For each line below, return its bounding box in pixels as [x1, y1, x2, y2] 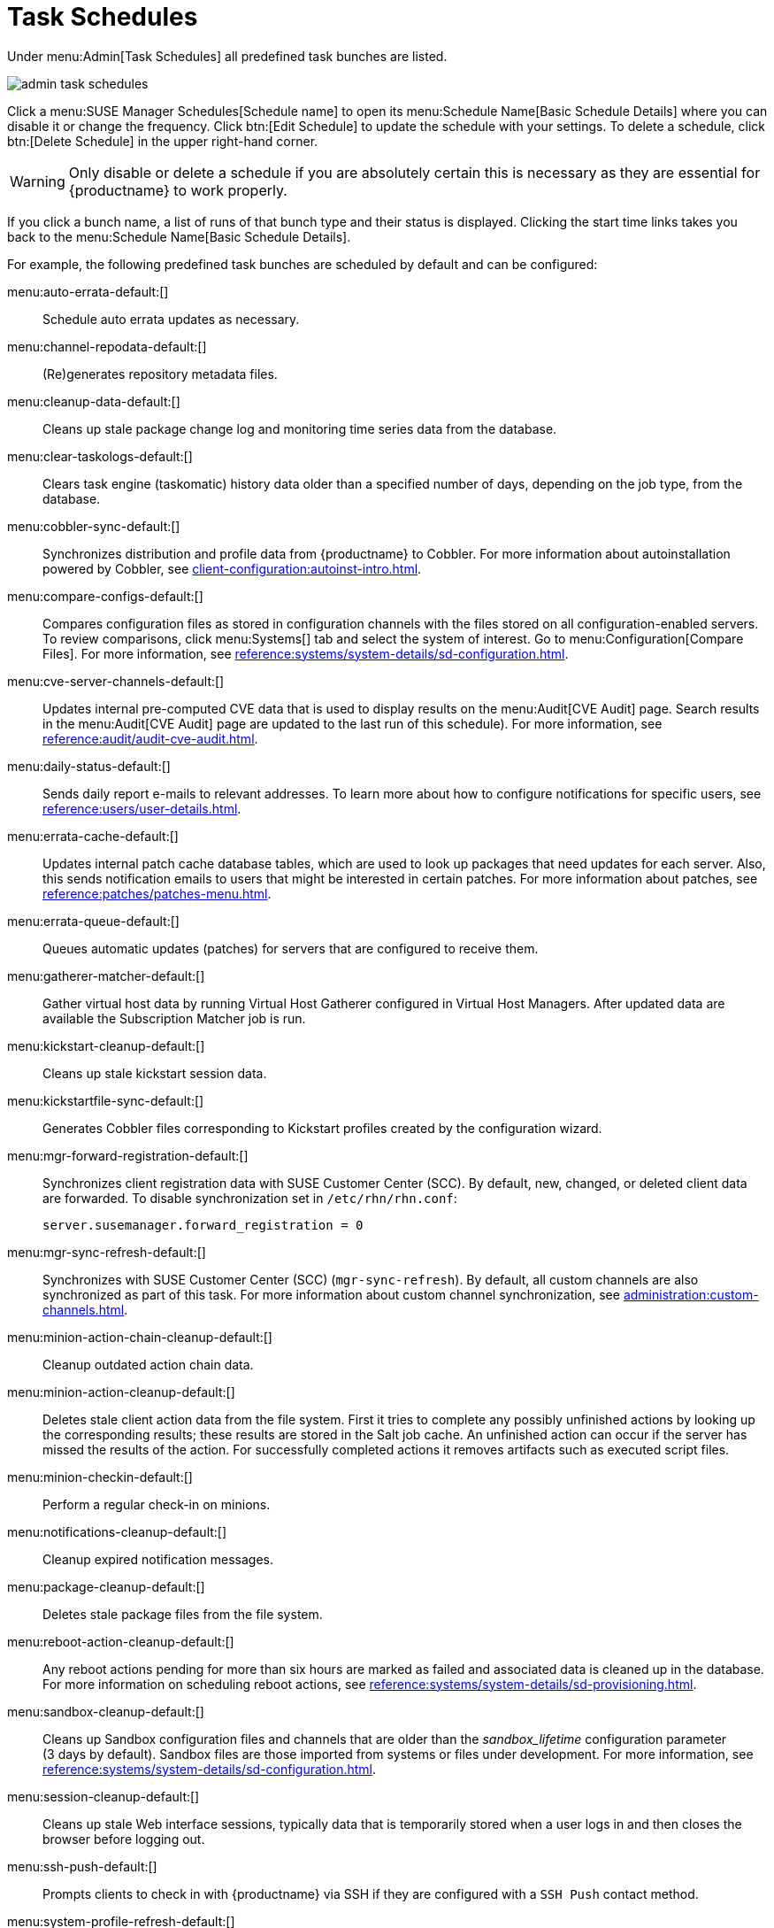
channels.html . [42, 1301, 128, 1317]
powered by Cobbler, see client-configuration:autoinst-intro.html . [42, 560, 422, 576]
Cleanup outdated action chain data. [42, 1356, 254, 1372]
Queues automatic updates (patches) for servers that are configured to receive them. [42, 940, 539, 956]
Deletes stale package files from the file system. [42, 1606, 323, 1622]
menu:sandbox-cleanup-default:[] [7, 1703, 204, 1719]
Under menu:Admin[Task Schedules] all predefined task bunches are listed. [7, 48, 448, 64]
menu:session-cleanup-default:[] [7, 1788, 200, 1804]
